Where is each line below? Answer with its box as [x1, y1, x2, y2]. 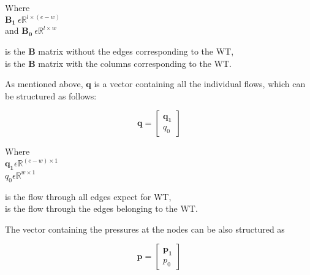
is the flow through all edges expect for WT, [5, 190, 172, 203]
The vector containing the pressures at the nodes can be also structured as [5, 222, 285, 235]
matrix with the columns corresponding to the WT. [38, 56, 232, 69]
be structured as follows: [5, 89, 97, 102]
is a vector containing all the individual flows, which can [94, 77, 306, 90]
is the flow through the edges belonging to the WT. [5, 202, 198, 215]
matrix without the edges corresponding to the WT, [38, 45, 234, 58]
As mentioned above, [5, 77, 83, 90]
